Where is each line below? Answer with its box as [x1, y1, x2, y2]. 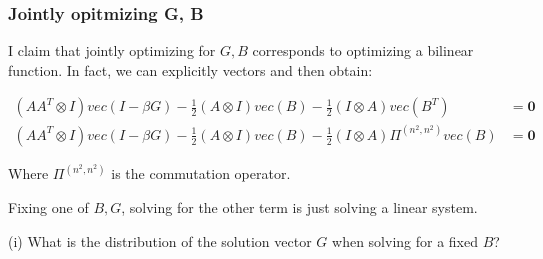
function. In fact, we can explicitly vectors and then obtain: [8, 59, 373, 80]
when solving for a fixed [332, 230, 478, 251]
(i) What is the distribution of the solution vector [8, 230, 312, 251]
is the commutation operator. [111, 163, 291, 184]
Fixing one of [8, 196, 89, 217]
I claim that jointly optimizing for [8, 40, 216, 61]
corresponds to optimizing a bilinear [252, 40, 474, 61]
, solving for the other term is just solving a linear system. [121, 196, 478, 217]
